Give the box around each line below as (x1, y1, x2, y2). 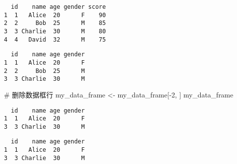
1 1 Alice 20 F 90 (4, 11, 106, 19)
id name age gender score (11, 3, 106, 10)
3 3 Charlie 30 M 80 (4, 27, 106, 35)
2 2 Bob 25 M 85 (4, 20, 106, 27)
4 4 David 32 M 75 (4, 36, 106, 43)
